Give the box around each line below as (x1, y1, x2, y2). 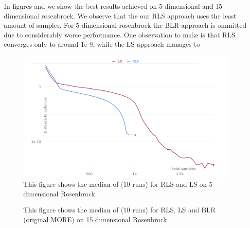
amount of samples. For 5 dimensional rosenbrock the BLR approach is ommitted (4, 20, 247, 30)
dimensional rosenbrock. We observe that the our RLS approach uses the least (4, 10, 237, 20)
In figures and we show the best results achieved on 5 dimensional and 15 (4, 1, 222, 11)
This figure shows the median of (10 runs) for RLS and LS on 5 (23, 179, 213, 189)
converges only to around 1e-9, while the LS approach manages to (4, 39, 200, 49)
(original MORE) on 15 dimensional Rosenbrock (23, 214, 167, 225)
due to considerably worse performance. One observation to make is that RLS (4, 29, 235, 39)
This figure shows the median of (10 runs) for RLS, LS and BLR (23, 205, 216, 215)
